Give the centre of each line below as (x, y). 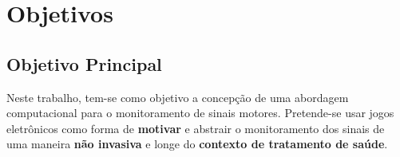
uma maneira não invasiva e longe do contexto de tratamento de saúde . (197, 144)
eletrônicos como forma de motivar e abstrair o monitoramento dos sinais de (196, 128)
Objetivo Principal (84, 63)
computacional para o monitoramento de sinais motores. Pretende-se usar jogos (200, 113)
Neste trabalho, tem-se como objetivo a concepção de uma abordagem (178, 97)
